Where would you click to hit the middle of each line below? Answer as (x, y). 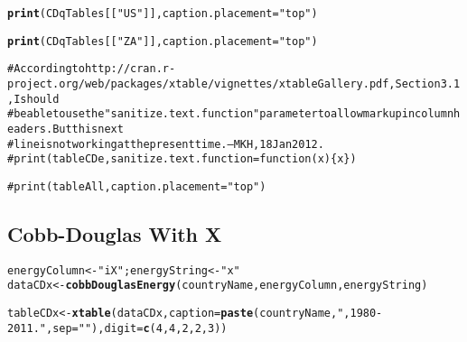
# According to (46, 69)
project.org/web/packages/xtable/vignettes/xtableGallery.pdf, (201, 83)
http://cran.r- (130, 69)
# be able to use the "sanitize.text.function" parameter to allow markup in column (231, 114)
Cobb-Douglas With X (115, 233)
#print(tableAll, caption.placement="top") (137, 186)
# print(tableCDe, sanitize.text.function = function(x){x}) (182, 159)
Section (418, 83)
